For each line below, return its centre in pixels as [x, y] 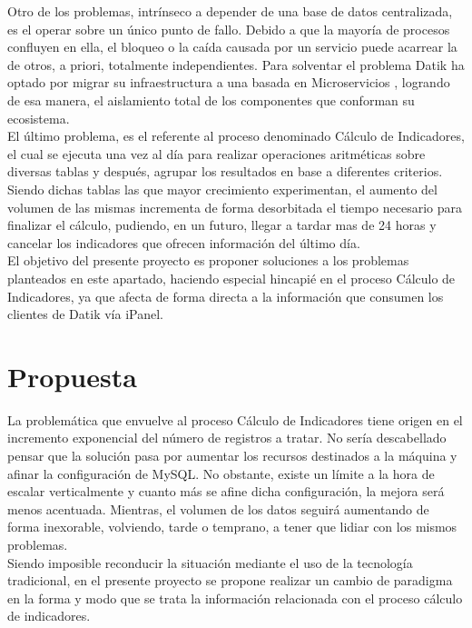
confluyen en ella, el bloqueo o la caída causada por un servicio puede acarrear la [232, 47]
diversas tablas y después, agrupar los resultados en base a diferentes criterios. [225, 171]
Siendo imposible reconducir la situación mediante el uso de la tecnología [210, 562]
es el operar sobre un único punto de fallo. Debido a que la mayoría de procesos [229, 29]
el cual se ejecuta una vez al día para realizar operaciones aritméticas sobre [216, 153]
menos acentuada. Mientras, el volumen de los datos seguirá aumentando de [218, 508]
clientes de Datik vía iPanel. [85, 314]
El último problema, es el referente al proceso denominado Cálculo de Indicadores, [236, 136]
